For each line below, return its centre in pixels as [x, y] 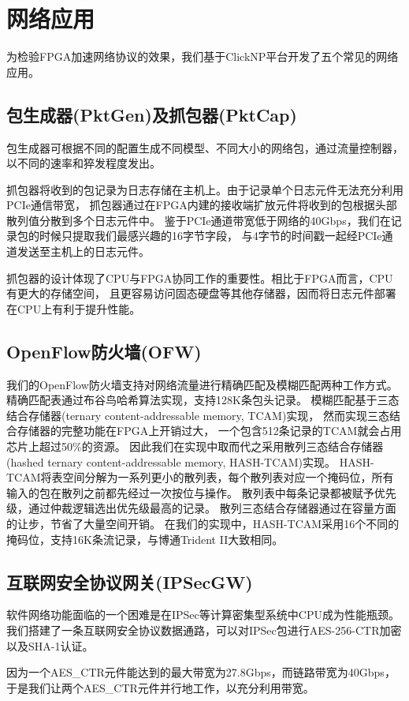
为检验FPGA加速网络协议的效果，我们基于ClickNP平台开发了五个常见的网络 [203, 56]
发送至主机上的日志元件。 [83, 251]
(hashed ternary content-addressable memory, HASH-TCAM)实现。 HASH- [190, 461]
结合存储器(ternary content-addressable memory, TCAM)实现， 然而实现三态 [198, 415]
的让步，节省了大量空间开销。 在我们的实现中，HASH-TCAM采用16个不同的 [203, 523]
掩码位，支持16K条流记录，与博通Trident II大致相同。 [145, 539]
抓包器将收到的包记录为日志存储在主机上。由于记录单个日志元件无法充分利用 [205, 189]
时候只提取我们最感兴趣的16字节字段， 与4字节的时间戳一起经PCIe [210, 236]
